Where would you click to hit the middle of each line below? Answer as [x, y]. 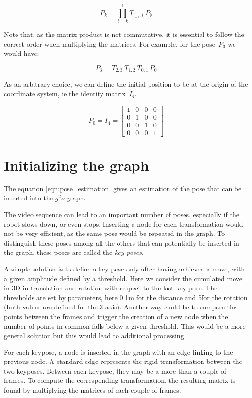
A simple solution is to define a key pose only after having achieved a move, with [125, 268]
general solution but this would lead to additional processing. [95, 335]
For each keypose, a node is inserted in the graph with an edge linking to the [118, 352]
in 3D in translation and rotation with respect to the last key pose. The [111, 288]
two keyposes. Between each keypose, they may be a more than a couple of [115, 371]
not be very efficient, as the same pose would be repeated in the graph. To [115, 233]
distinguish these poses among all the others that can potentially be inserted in [122, 243]
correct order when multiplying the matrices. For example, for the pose [110, 44]
